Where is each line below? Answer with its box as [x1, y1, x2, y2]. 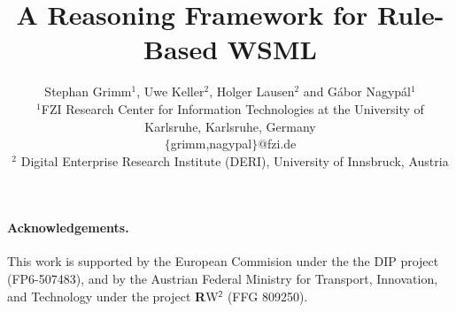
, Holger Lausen [209, 82, 295, 101]
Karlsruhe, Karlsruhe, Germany [144, 117, 316, 135]
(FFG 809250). [227, 286, 308, 305]
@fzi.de [258, 134, 297, 153]
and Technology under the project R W [7, 286, 219, 305]
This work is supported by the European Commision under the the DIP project [7, 252, 439, 270]
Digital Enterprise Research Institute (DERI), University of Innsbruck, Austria [20, 151, 449, 170]
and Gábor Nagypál [303, 82, 411, 101]
